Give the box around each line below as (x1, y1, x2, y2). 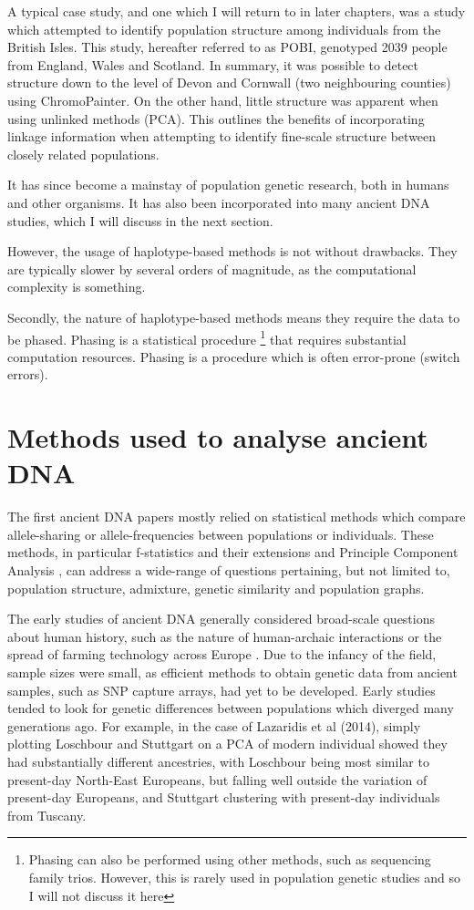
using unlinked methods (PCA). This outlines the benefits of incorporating (7, 109, 425, 128)
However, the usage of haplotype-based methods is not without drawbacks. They (7, 242, 458, 261)
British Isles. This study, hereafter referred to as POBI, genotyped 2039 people (7, 37, 448, 57)
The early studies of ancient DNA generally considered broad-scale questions (7, 609, 436, 628)
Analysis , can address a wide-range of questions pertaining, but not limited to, (7, 561, 450, 580)
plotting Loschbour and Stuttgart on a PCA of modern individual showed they (7, 734, 448, 753)
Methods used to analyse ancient (7, 419, 428, 456)
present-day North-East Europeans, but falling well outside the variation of (7, 770, 428, 789)
